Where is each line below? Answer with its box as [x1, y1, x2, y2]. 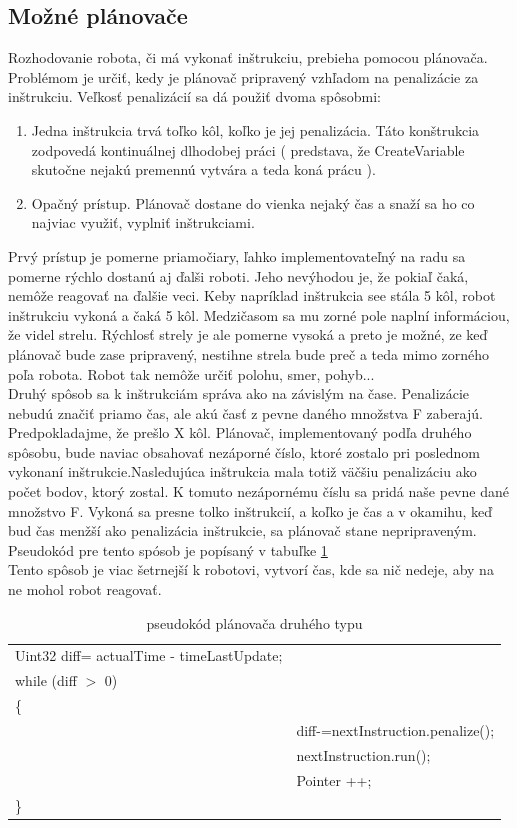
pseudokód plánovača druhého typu [146, 612, 363, 633]
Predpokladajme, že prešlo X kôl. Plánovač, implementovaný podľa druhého [8, 422, 472, 443]
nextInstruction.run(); [296, 744, 431, 765]
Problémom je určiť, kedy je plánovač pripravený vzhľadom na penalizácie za [8, 66, 479, 87]
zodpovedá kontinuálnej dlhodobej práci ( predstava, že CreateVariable [31, 139, 465, 160]
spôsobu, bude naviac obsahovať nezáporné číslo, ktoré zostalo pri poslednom [8, 441, 480, 462]
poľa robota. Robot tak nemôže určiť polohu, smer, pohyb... [8, 363, 375, 384]
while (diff [15, 670, 77, 691]
